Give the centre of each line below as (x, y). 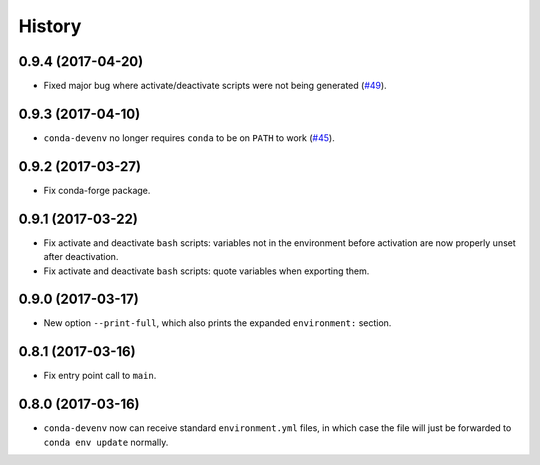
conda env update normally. (106, 442)
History (50, 26)
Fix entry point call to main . (100, 376)
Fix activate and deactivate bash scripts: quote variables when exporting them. (206, 271)
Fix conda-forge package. (97, 190)
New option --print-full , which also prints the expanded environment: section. (217, 323)
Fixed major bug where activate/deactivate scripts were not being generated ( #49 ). (215, 86)
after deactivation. (81, 257)
